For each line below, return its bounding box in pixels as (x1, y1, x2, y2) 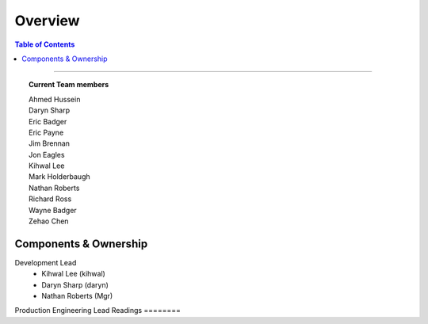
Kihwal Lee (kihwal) (41, 269, 106, 279)
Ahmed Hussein (29, 94, 81, 104)
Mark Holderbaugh (29, 172, 90, 181)
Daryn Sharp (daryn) (41, 280, 109, 289)
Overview (14, 12, 80, 29)
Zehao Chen (29, 216, 69, 226)
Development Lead (14, 257, 77, 267)
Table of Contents (14, 40, 75, 49)
